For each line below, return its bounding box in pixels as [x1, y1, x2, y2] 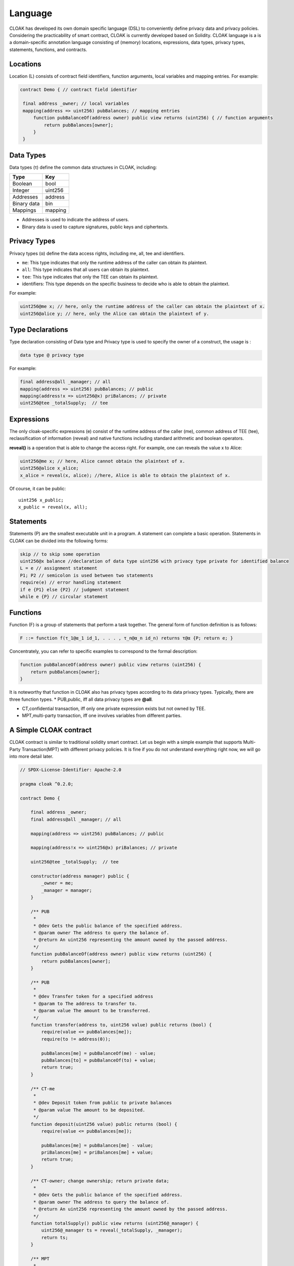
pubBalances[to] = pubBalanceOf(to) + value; [41, 1057, 156, 1063]
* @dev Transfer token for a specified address [33, 994, 154, 1000]
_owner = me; [41, 880, 74, 886]
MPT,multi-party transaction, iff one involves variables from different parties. [22, 713, 182, 719]
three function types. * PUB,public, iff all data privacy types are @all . [9, 696, 153, 702]
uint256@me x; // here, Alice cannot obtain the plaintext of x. [20, 458, 185, 464]
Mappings [12, 207, 36, 214]
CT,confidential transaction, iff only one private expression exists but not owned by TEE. [22, 705, 206, 711]
